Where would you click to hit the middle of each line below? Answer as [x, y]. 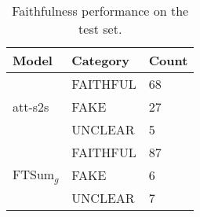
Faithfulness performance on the [100, 11]
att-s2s [31, 107]
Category [100, 60]
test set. [100, 29]
